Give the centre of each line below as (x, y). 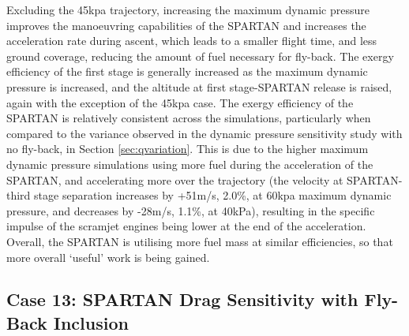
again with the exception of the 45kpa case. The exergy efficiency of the (180, 102)
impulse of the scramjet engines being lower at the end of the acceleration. (186, 226)
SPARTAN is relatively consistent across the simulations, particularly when (189, 118)
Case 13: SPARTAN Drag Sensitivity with (182, 299)
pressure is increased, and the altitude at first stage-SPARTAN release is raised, (199, 86)
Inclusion (91, 322)
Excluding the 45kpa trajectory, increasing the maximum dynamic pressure (188, 9)
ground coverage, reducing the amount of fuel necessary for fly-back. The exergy (200, 56)
